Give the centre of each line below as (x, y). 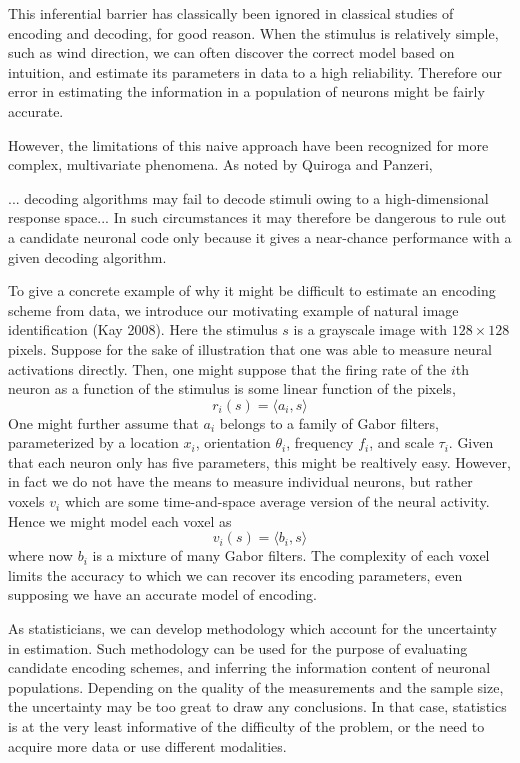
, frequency (320, 442)
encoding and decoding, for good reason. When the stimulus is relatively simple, (253, 32)
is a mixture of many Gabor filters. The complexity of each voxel (291, 555)
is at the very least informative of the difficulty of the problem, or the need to (246, 726)
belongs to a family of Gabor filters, (329, 422)
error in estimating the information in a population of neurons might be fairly (246, 91)
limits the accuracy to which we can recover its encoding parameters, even (235, 574)
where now (40, 555)
